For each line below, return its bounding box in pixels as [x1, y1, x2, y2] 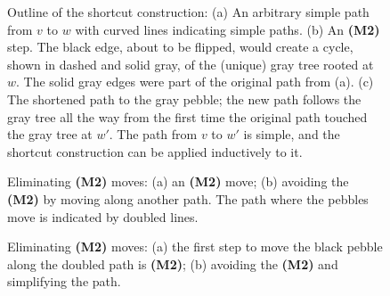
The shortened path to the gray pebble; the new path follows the [7, 89, 362, 108]
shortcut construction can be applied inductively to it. [7, 142, 303, 160]
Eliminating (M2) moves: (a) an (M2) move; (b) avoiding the [7, 172, 349, 191]
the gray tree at [7, 125, 93, 144]
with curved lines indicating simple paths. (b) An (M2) [75, 20, 380, 38]
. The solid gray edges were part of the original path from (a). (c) [16, 72, 374, 91]
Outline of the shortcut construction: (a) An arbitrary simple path [7, 3, 370, 21]
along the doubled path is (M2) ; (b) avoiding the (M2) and [7, 254, 338, 273]
